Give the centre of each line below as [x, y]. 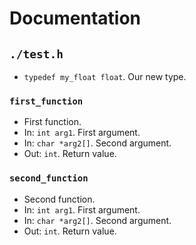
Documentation [75, 18]
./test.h [36, 54]
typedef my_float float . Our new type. [105, 76]
